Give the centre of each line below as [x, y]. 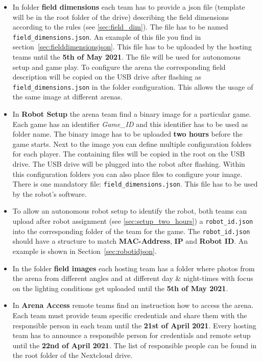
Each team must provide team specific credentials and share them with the [130, 315]
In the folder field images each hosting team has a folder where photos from [134, 268]
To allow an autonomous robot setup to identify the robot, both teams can [130, 211]
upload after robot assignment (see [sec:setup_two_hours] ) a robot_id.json [133, 221]
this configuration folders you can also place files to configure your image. [127, 174]
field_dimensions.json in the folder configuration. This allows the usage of [133, 86]
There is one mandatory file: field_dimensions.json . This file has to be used [135, 184]
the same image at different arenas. [67, 97]
